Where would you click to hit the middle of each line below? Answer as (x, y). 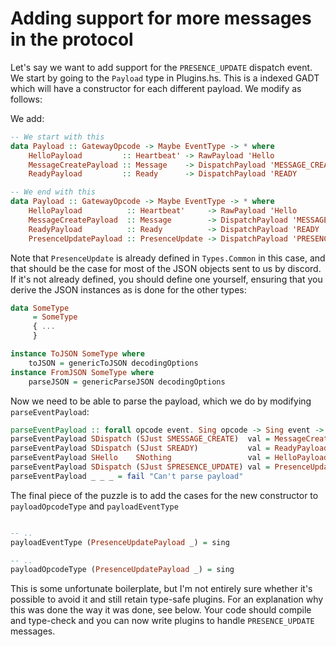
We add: (27, 118)
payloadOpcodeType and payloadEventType (94, 506)
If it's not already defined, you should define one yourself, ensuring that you (166, 279)
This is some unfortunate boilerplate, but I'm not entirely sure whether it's (161, 589)
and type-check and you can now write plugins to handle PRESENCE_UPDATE (162, 621)
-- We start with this (57, 137)
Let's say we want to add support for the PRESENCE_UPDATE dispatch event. (161, 67)
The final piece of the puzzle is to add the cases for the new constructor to (164, 495)
